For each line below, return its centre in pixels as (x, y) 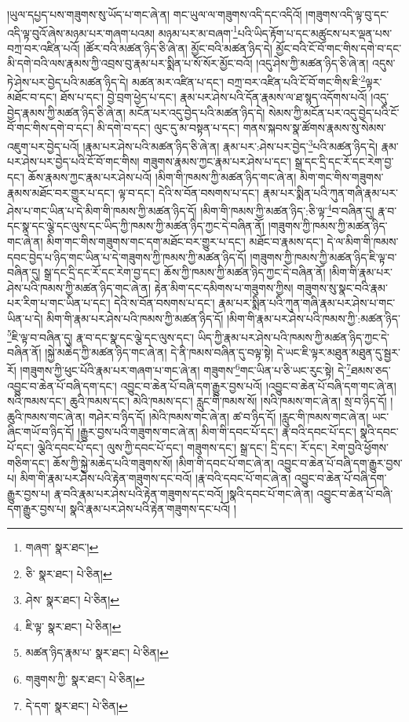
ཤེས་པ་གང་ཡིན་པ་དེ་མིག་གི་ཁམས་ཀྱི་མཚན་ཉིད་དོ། (102, 210)
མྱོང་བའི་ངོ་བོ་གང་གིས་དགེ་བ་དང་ (339, 48)
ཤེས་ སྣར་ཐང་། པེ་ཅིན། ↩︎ (73, 600)
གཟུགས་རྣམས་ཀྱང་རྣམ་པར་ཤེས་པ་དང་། (217, 161)
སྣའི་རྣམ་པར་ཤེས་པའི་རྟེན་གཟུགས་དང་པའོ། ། (153, 509)
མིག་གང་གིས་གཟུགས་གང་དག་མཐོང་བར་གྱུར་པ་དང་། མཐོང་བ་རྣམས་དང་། (185, 241)
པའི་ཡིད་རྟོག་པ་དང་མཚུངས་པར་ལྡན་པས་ (315, 33)
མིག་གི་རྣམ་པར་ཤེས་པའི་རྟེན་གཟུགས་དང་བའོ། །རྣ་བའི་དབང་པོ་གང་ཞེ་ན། (155, 478)
